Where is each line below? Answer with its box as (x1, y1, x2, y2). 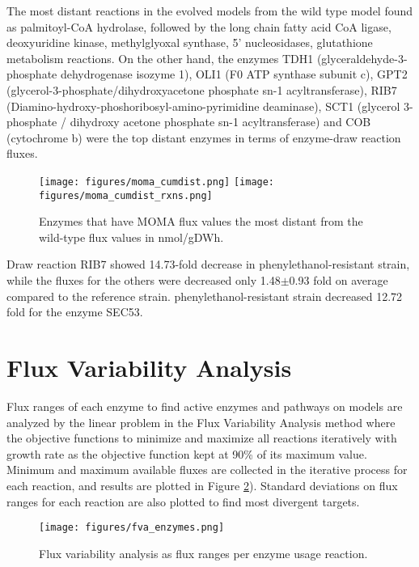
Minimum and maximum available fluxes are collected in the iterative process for (6, 461, 408, 478)
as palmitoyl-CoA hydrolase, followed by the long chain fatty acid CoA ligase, (6, 18, 391, 35)
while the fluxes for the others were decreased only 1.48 (6, 272, 281, 289)
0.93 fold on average (289, 272, 388, 289)
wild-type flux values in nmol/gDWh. (39, 228, 224, 245)
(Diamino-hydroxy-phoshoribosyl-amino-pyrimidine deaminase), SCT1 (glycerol (6, 97, 400, 114)
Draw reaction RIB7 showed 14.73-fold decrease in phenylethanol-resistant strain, (6, 256, 410, 273)
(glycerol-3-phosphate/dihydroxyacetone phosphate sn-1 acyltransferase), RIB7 (6, 81, 397, 98)
